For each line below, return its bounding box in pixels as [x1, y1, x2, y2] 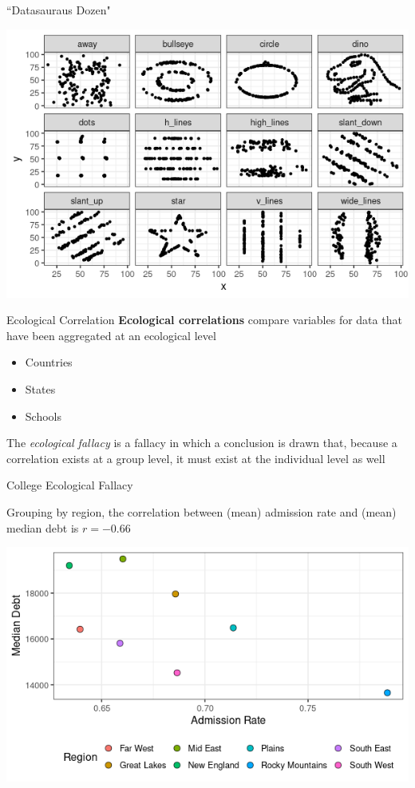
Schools [25, 407, 61, 424]
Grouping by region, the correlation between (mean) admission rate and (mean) [6, 503, 397, 520]
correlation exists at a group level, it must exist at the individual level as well [6, 449, 385, 466]
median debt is [6, 519, 79, 536]
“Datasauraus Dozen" [6, 2, 111, 18]
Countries [25, 354, 73, 370]
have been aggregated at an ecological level [6, 327, 216, 343]
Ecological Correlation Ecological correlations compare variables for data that [6, 311, 402, 328]
